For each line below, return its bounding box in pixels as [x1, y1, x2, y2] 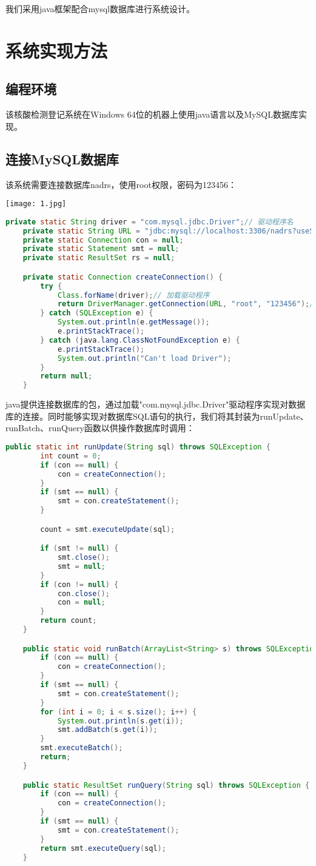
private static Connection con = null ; [22, 235, 184, 244]
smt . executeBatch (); [40, 743, 123, 753]
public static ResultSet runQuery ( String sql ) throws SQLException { [22, 780, 310, 790]
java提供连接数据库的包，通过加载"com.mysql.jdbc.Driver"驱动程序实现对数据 [5, 398, 306, 411]
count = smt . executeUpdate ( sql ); [40, 525, 175, 534]
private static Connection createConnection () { [22, 272, 223, 281]
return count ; [40, 616, 97, 625]
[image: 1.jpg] [5, 200, 67, 209]
